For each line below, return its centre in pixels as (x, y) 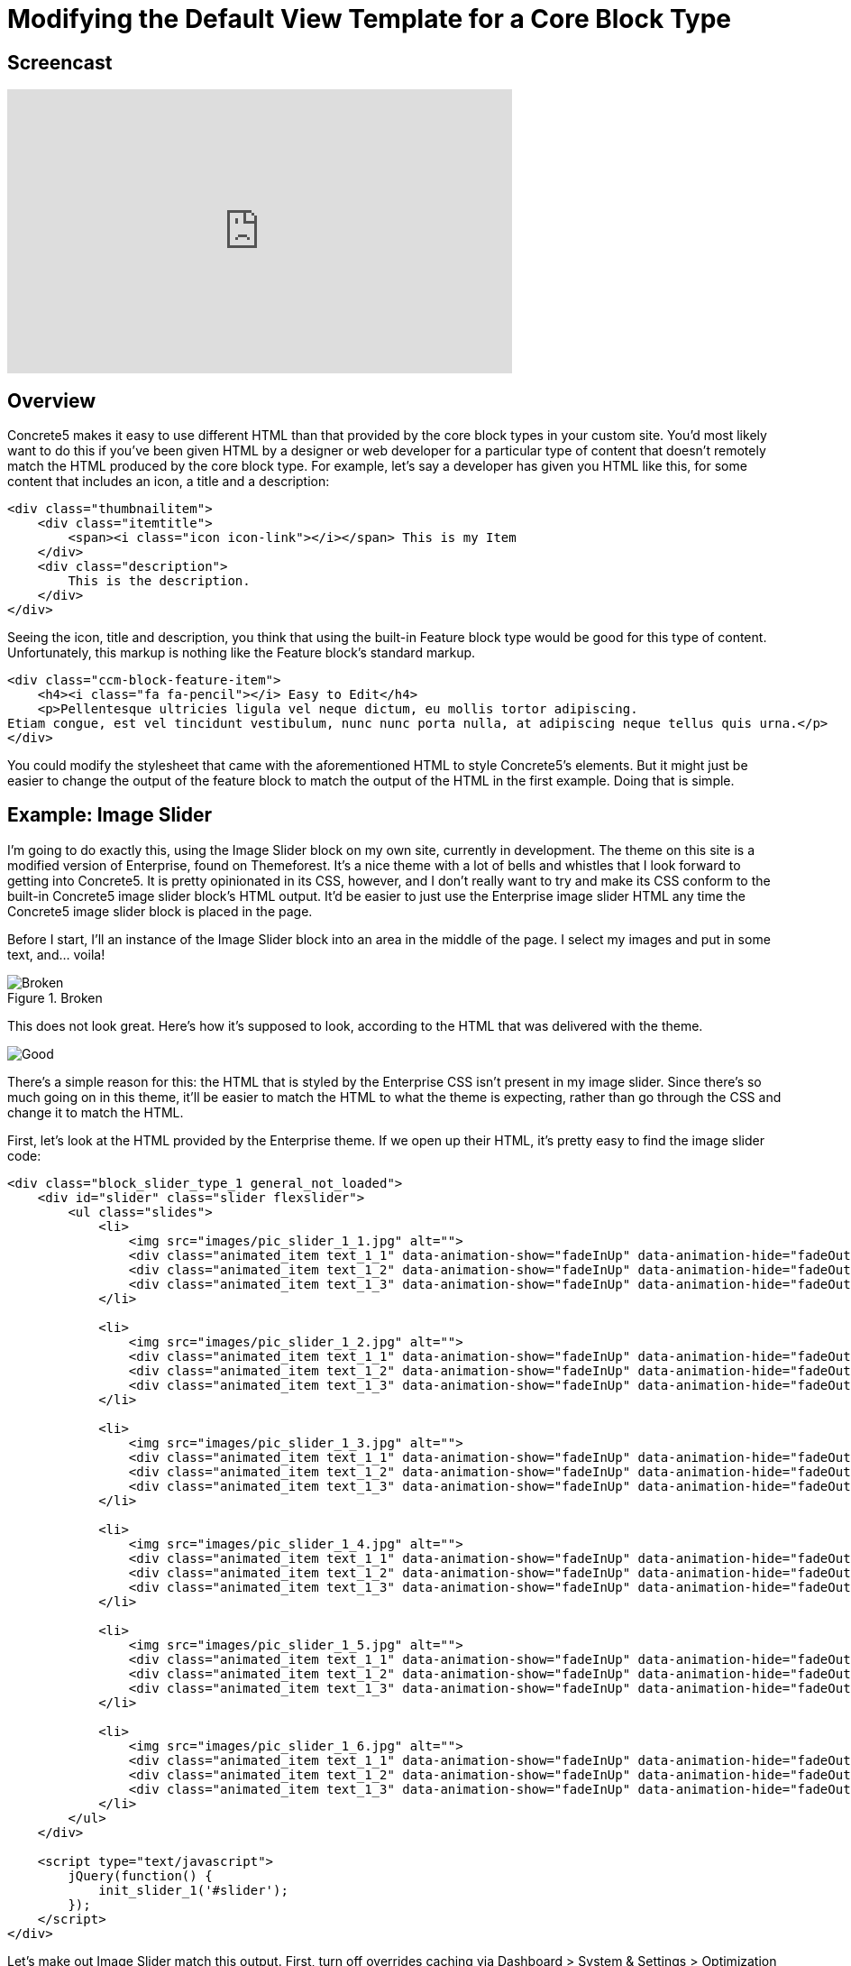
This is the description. (159, 581)
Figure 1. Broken (55, 997)
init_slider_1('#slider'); (193, 1890)
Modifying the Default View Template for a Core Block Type (370, 19)
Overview (52, 400)
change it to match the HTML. (96, 1112)
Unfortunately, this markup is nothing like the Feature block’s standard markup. (242, 653)
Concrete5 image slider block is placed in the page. (160, 911)
